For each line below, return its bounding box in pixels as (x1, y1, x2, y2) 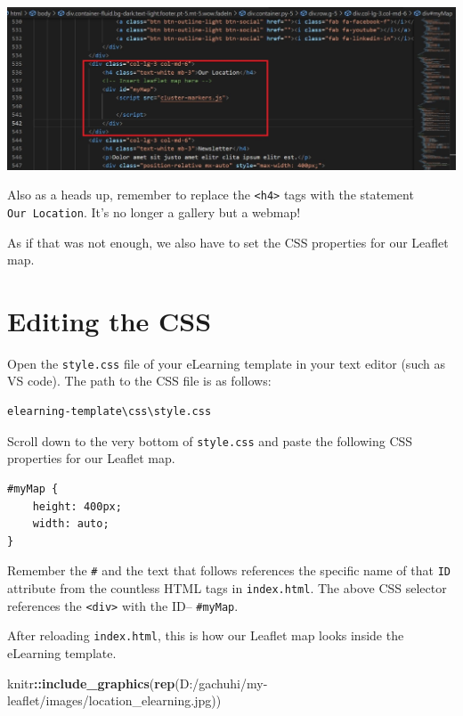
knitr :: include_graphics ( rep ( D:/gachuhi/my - (7, 673, 268, 692)
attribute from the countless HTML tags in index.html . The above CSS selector (7, 578, 447, 597)
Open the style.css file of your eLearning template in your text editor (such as (7, 354, 445, 372)
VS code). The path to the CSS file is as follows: (7, 371, 272, 390)
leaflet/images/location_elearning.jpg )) (7, 691, 222, 710)
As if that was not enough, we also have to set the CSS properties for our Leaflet (7, 232, 449, 251)
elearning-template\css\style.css (7, 405, 212, 419)
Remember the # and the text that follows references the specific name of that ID (7, 561, 451, 580)
